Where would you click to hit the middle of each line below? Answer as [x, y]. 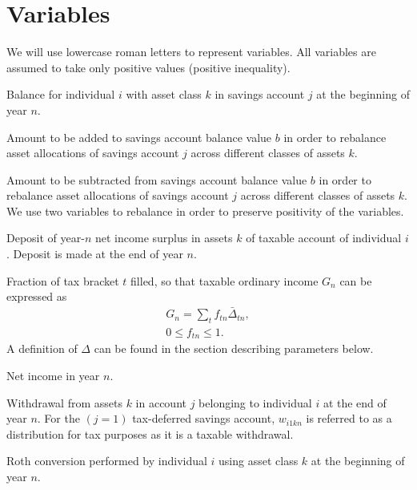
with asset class [164, 94]
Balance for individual [61, 94]
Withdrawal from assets [64, 402]
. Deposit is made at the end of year [95, 254]
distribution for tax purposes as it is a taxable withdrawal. [150, 433]
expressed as [37, 296]
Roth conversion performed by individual [107, 461]
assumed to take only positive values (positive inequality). [148, 67]
